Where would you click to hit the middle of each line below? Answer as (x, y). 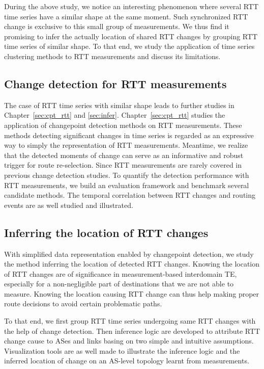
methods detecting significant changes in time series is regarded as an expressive (129, 135)
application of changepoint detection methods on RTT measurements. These (123, 125)
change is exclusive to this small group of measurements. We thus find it (117, 26)
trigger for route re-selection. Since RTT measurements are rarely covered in (123, 165)
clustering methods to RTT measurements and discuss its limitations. (112, 56)
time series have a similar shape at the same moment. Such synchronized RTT (126, 16)
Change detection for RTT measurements (115, 83)
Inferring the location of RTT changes (106, 232)
